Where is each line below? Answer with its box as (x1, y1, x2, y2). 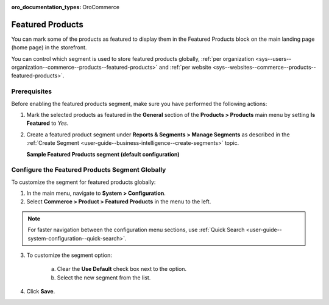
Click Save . (26, 288, 55, 295)
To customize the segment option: (26, 251, 113, 259)
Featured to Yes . (26, 119, 69, 127)
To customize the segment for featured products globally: (11, 178, 156, 186)
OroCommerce (82, 4, 120, 10)
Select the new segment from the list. (57, 274, 151, 281)
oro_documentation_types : (11, 4, 82, 10)
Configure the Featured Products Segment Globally (11, 166, 166, 174)
